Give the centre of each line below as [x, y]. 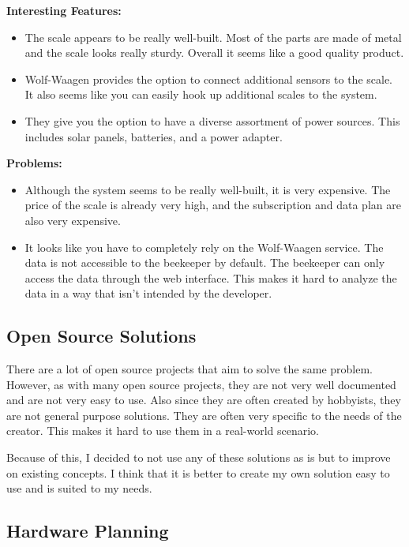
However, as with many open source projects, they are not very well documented [201, 384]
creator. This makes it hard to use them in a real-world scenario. [163, 431]
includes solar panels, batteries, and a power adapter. [154, 136]
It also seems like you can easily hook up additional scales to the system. [201, 94]
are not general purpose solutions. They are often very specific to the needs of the [204, 415]
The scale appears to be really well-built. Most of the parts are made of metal [213, 37]
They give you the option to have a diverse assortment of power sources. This [212, 120]
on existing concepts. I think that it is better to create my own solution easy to [198, 472]
